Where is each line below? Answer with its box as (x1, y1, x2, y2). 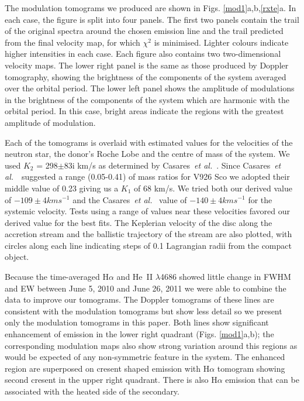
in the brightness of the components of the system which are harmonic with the (5, 93, 289, 105)
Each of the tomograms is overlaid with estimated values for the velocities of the (5, 136, 293, 148)
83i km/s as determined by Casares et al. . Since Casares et (64, 159, 281, 171)
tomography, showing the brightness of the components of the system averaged (5, 70, 286, 83)
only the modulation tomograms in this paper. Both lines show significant (5, 316, 269, 328)
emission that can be (225, 373, 299, 386)
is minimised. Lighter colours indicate (154, 36, 289, 48)
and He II (116, 270, 153, 283)
